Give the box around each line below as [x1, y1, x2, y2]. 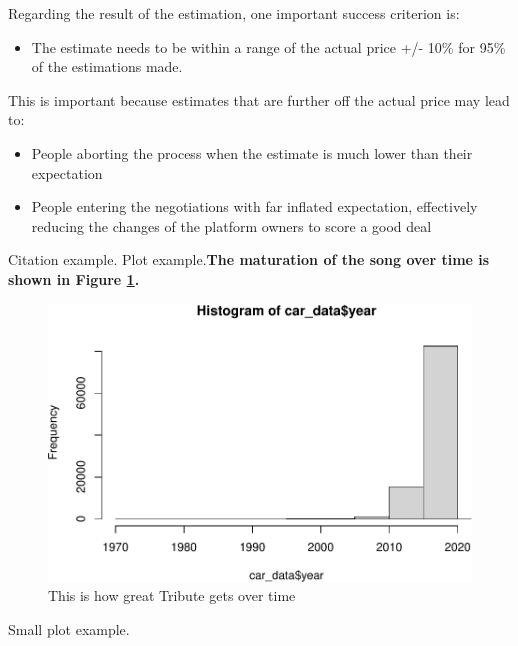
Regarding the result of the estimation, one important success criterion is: [8, 3, 460, 23]
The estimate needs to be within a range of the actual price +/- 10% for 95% [31, 36, 506, 57]
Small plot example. [8, 619, 130, 639]
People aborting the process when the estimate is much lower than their [31, 142, 473, 163]
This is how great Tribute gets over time [48, 585, 296, 606]
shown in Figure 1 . [8, 268, 140, 289]
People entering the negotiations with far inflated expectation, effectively [31, 196, 478, 217]
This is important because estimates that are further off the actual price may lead [8, 89, 510, 110]
